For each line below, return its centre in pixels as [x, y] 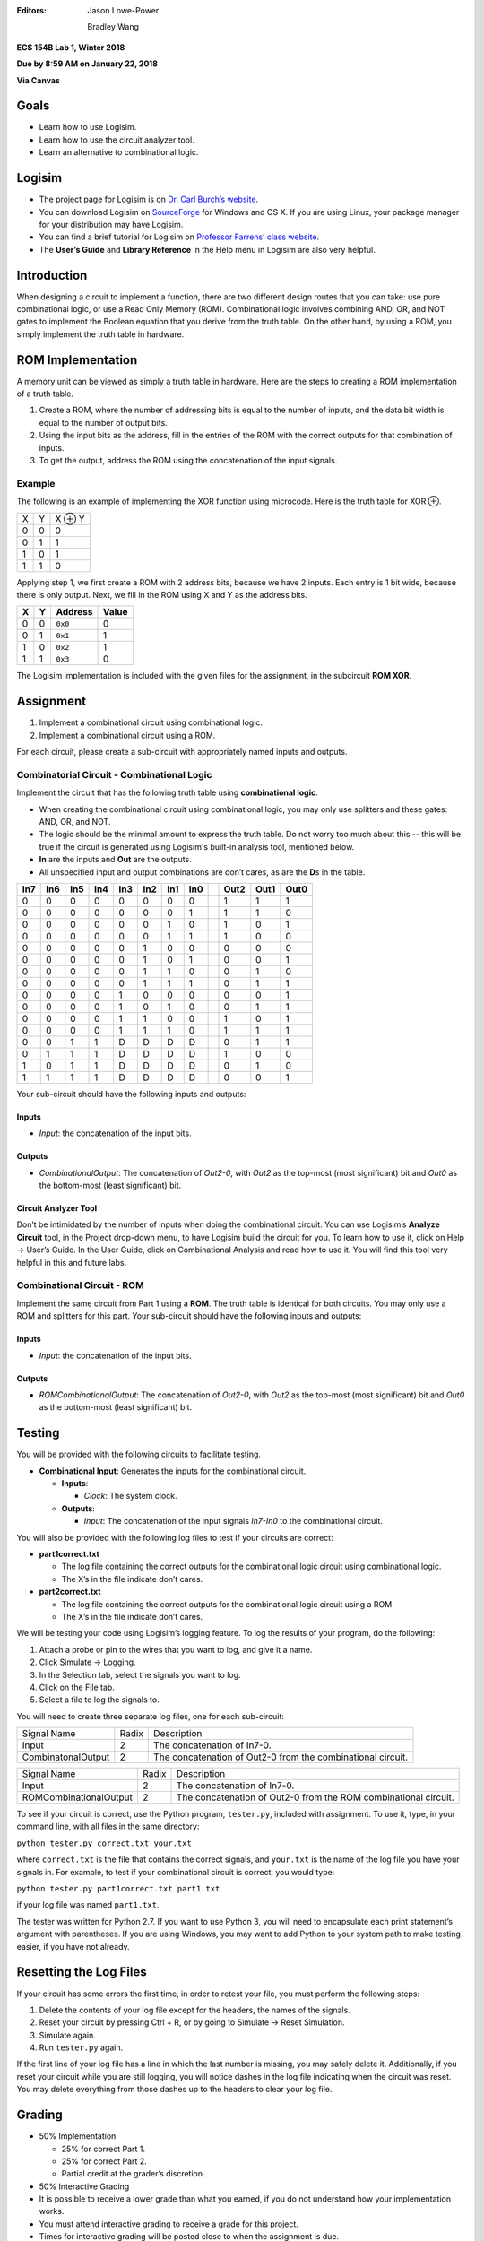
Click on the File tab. [77, 1687]
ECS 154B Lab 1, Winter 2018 [71, 47]
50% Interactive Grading [84, 2186]
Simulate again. [67, 2035]
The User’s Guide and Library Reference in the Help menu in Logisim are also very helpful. [207, 249]
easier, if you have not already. [73, 1946]
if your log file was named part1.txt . [88, 1905]
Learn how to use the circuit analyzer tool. [117, 140]
